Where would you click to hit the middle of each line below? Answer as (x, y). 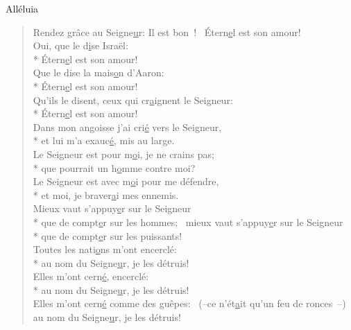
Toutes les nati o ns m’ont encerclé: (105, 249)
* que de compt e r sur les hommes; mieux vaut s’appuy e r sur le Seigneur (188, 222)
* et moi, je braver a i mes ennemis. (106, 194)
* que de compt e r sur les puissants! (108, 235)
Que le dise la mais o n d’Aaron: (99, 72)
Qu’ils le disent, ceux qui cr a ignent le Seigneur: (133, 99)
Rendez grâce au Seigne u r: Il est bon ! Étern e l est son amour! (167, 32)
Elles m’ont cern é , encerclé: (91, 276)
